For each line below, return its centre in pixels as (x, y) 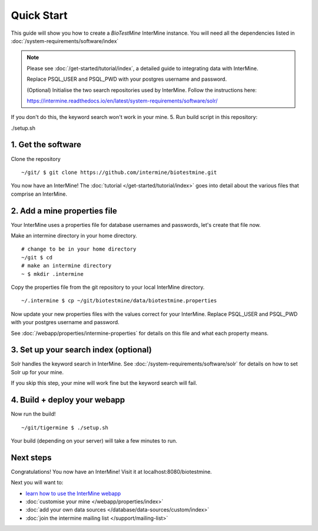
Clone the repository (36, 159)
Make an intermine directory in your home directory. (74, 236)
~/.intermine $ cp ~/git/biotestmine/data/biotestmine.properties (119, 301)
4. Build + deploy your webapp (68, 400)
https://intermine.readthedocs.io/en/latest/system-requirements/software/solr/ (122, 101)
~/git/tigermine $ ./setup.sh (65, 428)
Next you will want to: (37, 483)
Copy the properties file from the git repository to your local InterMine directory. (108, 287)
